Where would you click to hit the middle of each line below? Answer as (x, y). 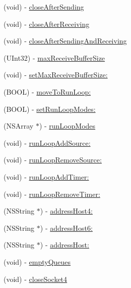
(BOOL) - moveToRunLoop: (47, 91)
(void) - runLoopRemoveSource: (53, 160)
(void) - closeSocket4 (36, 279)
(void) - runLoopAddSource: (47, 142)
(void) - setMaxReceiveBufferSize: (56, 75)
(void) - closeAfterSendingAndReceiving (65, 41)
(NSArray (19, 126)
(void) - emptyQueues (37, 261)
